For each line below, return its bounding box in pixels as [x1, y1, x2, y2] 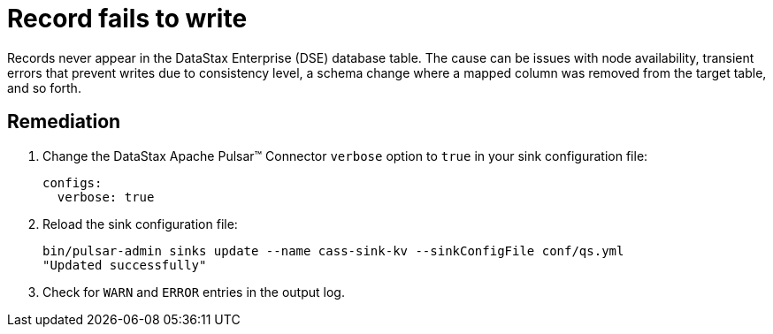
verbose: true [57, 189, 155, 204]
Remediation [7, 110, 121, 133]
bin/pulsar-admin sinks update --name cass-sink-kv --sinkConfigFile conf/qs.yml [42, 243, 624, 258]
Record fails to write [7, 4, 248, 34]
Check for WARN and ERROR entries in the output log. [42, 284, 345, 300]
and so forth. [7, 80, 81, 95]
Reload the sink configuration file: [42, 216, 238, 232]
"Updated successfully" [42, 257, 207, 272]
